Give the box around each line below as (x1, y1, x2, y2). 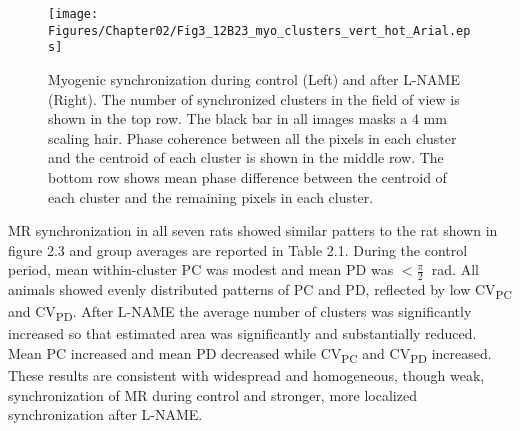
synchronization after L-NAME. (8, 404, 203, 425)
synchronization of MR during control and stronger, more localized (8, 384, 417, 405)
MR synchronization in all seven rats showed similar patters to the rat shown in (8, 220, 498, 241)
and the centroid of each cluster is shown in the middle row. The (48, 147, 444, 168)
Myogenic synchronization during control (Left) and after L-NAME (48, 68, 460, 89)
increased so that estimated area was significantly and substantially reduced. (8, 323, 477, 344)
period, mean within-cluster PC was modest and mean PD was (8, 259, 394, 280)
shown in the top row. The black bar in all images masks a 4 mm (48, 108, 447, 129)
